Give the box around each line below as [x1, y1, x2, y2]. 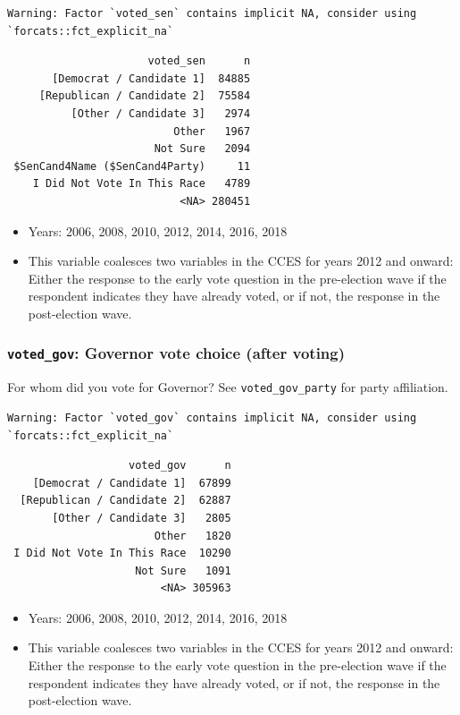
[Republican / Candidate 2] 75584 [38, 89, 251, 103]
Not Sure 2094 [154, 142, 251, 156]
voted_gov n [129, 459, 231, 472]
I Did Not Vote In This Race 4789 [32, 177, 251, 191]
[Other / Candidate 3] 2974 [71, 106, 251, 120]
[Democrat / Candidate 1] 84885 [52, 72, 251, 85]
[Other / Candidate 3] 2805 [52, 511, 231, 524]
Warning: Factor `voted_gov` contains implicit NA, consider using [7, 411, 417, 424]
